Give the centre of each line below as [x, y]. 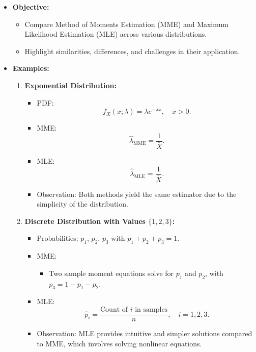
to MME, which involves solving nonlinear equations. [119, 343]
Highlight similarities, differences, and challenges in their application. [132, 51]
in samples [151, 310]
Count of [114, 310]
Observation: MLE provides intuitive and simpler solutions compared [145, 333]
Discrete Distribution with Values [85, 221]
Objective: [31, 7]
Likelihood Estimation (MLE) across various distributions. [116, 34]
